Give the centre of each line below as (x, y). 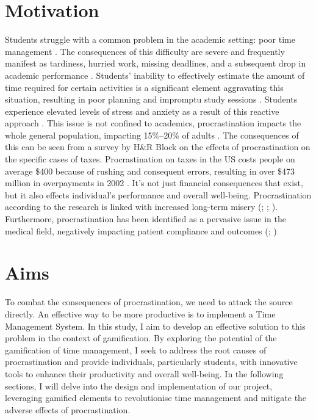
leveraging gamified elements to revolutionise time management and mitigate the (156, 398)
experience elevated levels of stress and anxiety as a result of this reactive (142, 111)
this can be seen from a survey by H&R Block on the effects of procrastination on (158, 147)
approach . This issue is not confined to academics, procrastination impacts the (153, 123)
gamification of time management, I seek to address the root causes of (136, 349)
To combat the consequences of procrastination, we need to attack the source (149, 302)
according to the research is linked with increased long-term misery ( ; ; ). (141, 207)
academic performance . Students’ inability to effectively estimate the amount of (155, 75)
